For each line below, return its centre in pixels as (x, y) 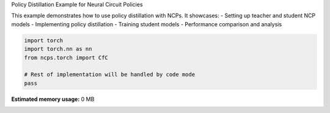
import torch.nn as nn (58, 49)
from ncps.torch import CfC (66, 57)
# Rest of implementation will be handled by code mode (110, 75)
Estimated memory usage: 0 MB (53, 99)
